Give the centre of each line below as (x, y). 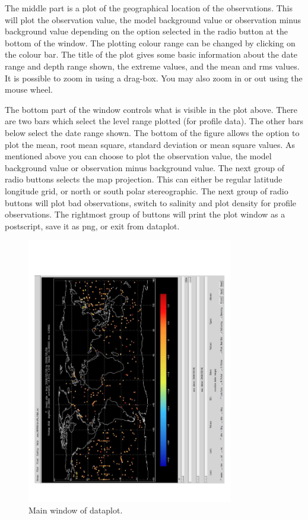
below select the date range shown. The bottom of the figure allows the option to (152, 132)
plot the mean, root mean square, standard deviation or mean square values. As (150, 144)
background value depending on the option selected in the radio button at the (146, 31)
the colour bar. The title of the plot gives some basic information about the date (151, 54)
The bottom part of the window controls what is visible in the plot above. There (151, 109)
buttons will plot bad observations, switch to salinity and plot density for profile (151, 202)
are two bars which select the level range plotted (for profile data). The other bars (154, 121)
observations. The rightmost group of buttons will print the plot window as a (145, 214)
